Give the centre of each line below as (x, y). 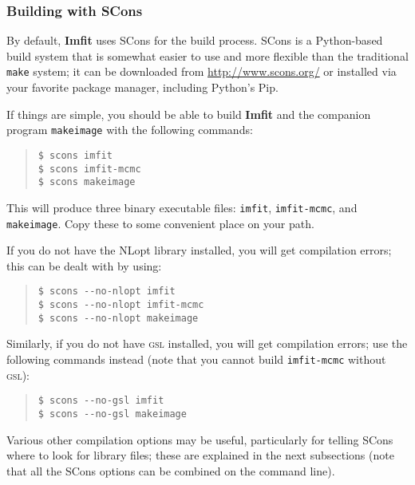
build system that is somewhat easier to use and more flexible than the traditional (207, 55)
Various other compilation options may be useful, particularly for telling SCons (200, 439)
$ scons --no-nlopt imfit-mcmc (121, 305)
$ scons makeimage (87, 182)
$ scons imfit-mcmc (89, 169)
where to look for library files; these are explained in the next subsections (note (200, 455)
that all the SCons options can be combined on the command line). (171, 470)
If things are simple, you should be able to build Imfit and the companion (189, 114)
